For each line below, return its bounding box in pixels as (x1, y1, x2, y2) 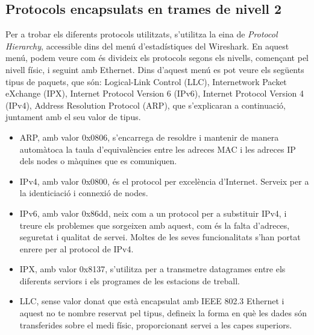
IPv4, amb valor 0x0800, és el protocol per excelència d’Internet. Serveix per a (19, 174, 309, 187)
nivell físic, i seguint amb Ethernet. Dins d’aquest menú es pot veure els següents (5, 63, 304, 75)
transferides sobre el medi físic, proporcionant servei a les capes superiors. (19, 318, 292, 331)
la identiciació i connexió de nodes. (19, 187, 148, 199)
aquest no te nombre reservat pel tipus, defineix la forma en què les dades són (19, 307, 307, 319)
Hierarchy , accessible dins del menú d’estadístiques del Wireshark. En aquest (5, 39, 289, 52)
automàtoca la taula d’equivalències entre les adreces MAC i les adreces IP (19, 142, 296, 155)
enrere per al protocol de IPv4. (19, 242, 134, 255)
